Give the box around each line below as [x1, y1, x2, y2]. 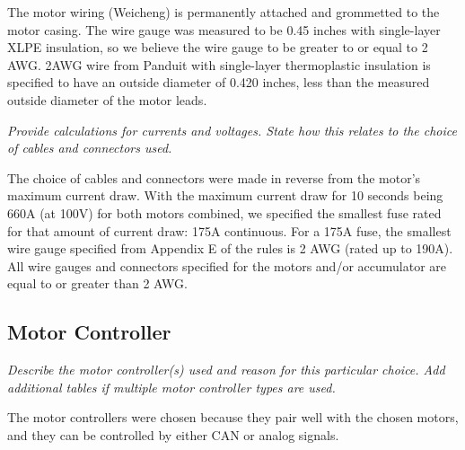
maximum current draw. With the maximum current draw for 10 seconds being [7, 186, 443, 205]
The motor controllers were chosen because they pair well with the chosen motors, [7, 408, 459, 427]
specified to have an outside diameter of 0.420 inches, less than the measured [7, 73, 430, 92]
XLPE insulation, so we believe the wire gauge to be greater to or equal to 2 [7, 38, 428, 57]
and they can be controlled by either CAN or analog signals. [7, 425, 339, 444]
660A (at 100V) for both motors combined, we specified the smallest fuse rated [7, 203, 442, 222]
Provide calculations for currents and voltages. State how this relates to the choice [7, 120, 457, 139]
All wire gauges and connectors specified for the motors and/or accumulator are [7, 256, 447, 275]
